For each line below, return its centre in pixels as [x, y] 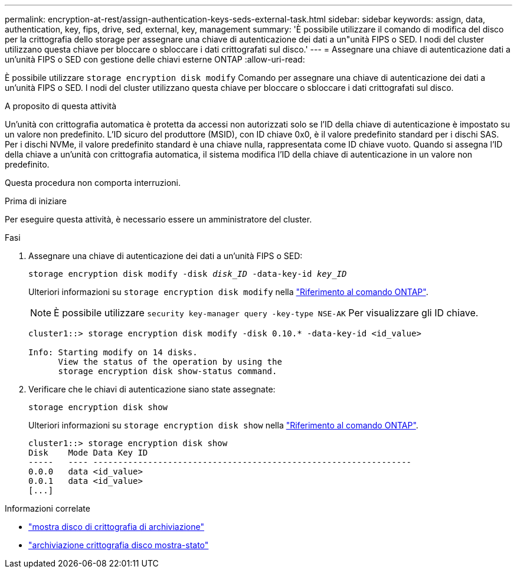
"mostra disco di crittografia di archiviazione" [116, 527]
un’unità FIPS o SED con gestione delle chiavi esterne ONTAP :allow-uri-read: [155, 59]
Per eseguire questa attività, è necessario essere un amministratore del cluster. [158, 219]
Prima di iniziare [36, 201]
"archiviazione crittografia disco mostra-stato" [119, 545]
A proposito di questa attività [61, 106]
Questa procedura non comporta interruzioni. [93, 183]
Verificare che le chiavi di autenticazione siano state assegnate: [152, 389]
